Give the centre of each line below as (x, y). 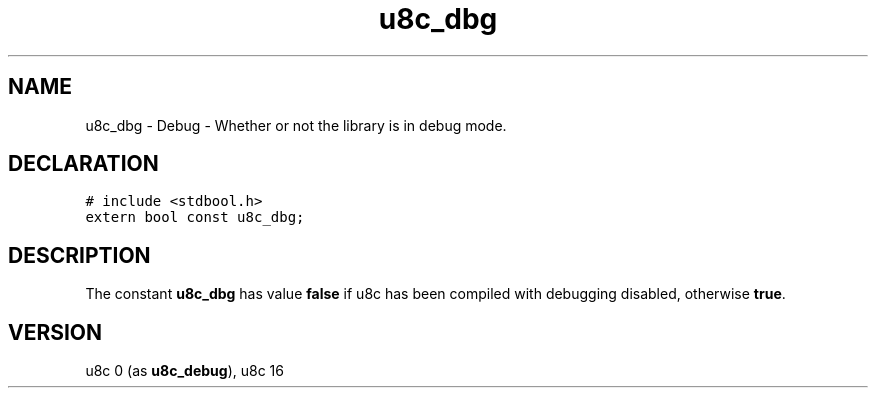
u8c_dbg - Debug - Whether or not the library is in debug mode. (296, 125)
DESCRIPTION (79, 255)
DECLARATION (83, 164)
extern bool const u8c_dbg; (195, 217)
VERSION (55, 332)
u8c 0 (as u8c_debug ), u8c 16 (184, 371)
